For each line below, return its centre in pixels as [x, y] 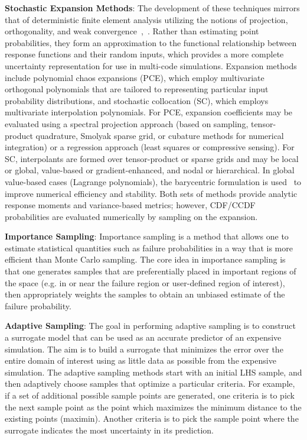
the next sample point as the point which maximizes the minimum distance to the [153, 407]
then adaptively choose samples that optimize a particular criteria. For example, [150, 384]
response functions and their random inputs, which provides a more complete [144, 54]
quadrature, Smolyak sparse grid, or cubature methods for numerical [160, 135]
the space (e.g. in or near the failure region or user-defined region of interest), [145, 282]
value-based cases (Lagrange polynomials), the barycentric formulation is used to [153, 181]
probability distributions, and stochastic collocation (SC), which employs [137, 100]
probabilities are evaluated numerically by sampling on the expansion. [131, 216]
